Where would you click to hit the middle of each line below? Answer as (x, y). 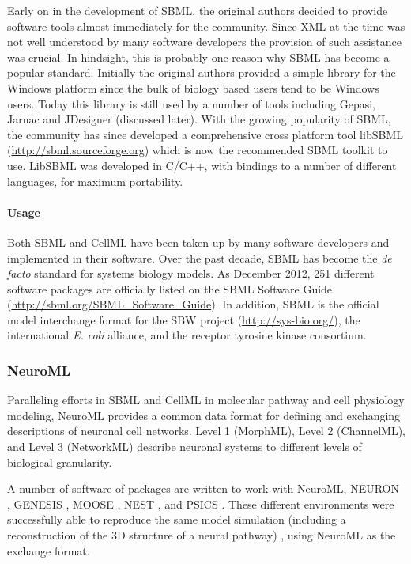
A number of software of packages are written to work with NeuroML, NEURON (204, 488)
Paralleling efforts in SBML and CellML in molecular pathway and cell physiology (206, 400)
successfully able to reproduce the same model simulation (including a (177, 519)
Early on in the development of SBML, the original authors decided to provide (198, 10)
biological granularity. (60, 462)
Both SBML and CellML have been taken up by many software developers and (198, 242)
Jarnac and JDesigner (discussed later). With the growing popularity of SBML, (199, 119)
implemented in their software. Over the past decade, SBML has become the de (200, 257)
